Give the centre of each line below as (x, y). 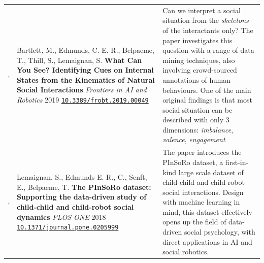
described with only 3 (196, 120)
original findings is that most (207, 100)
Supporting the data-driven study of (81, 197)
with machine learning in (201, 202)
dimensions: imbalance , (198, 129)
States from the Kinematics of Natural (86, 79)
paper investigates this (197, 40)
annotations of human (197, 79)
